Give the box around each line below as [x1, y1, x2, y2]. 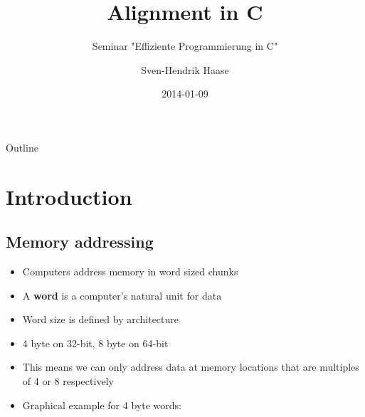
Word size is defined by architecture [22, 312, 179, 327]
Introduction [6, 181, 132, 211]
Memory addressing [6, 231, 154, 253]
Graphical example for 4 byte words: [22, 397, 181, 412]
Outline [6, 139, 38, 154]
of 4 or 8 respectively [22, 374, 114, 389]
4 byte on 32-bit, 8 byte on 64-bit [22, 335, 169, 350]
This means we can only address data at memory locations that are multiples [22, 359, 359, 374]
